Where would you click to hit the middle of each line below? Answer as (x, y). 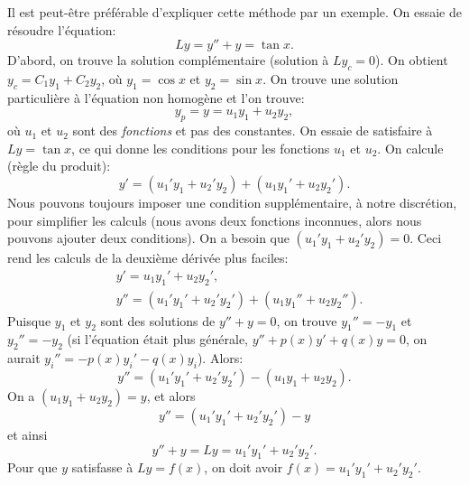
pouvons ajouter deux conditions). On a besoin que (148, 238)
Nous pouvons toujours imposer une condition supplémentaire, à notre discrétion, (232, 202)
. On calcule (410, 148)
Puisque (29, 320)
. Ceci (426, 238)
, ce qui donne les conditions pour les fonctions (201, 148)
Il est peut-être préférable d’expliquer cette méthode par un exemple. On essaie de (234, 12)
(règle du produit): (59, 166)
